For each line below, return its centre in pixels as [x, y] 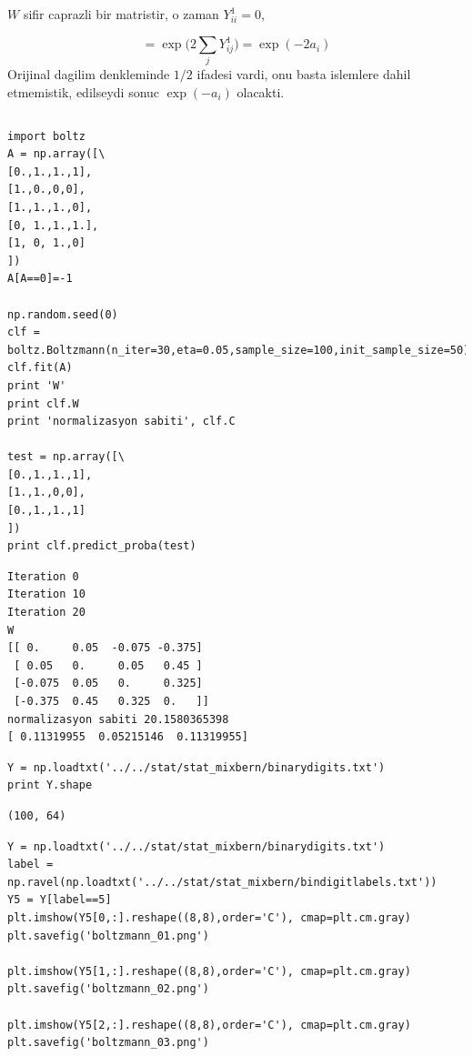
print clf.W [43, 403]
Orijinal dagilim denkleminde [89, 74]
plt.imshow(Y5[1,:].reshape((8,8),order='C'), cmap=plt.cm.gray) [209, 971]
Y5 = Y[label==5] [60, 900]
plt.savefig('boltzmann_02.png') [108, 989]
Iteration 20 [46, 613]
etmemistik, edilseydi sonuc [84, 92]
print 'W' [37, 385]
